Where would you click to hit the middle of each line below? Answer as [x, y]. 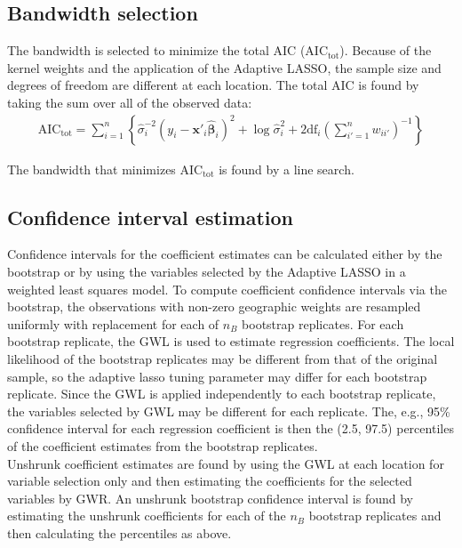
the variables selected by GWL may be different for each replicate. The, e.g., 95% [229, 411]
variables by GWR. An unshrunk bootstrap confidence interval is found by [210, 498]
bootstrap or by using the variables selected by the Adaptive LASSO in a [207, 271]
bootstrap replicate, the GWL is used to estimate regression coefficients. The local [231, 341]
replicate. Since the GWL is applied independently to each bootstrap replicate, [222, 394]
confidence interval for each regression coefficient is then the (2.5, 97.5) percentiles [231, 428]
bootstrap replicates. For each [323, 323]
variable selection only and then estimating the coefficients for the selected [210, 481]
